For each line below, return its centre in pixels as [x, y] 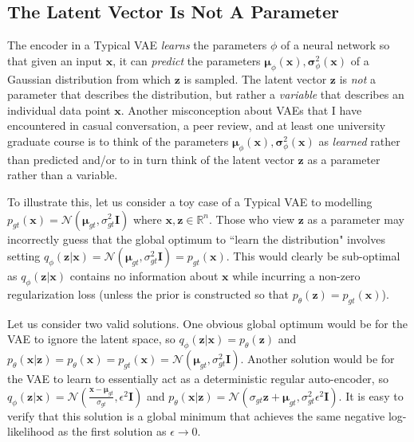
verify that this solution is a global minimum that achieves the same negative [196, 415]
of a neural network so [335, 45]
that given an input [55, 60]
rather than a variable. [63, 175]
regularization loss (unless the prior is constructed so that [148, 293]
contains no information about [144, 276]
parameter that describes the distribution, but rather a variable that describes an [206, 94]
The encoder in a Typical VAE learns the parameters [137, 45]
